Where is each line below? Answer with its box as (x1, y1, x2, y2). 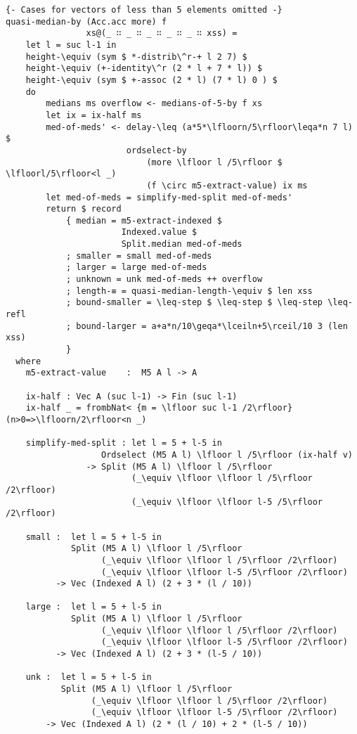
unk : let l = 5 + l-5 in (25, 672, 152, 683)
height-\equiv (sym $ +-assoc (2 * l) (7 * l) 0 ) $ (25, 75, 278, 85)
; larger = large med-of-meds (65, 262, 207, 273)
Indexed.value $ (121, 227, 197, 238)
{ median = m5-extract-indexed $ (65, 215, 222, 226)
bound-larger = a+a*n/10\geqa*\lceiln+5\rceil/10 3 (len (76, 321, 348, 331)
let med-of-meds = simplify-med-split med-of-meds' (46, 192, 293, 202)
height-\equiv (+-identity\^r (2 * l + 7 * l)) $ (25, 63, 263, 74)
